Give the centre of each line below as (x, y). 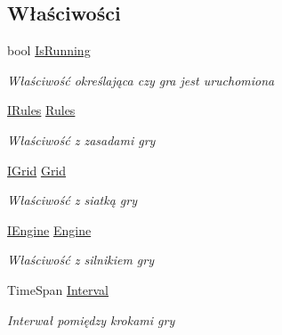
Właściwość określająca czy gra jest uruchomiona (141, 80)
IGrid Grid (37, 170)
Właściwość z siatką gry (73, 200)
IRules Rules (41, 110)
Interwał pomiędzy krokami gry (91, 319)
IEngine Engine (49, 229)
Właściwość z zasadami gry (81, 139)
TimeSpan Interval (58, 289)
